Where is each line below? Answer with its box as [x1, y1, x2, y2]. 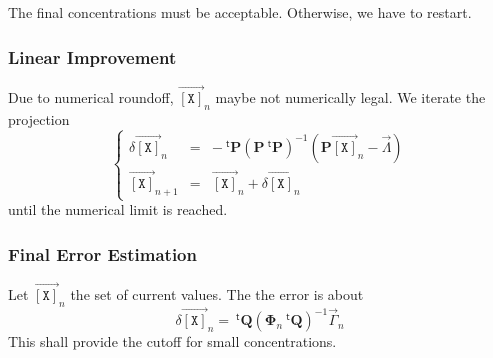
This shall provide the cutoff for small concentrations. [8, 331, 337, 352]
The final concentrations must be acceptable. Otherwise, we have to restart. [8, 2, 472, 22]
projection [8, 108, 70, 129]
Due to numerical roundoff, [8, 87, 174, 108]
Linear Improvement [8, 44, 177, 69]
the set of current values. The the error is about [70, 284, 364, 305]
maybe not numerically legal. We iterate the [215, 87, 486, 108]
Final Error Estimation [8, 241, 197, 266]
